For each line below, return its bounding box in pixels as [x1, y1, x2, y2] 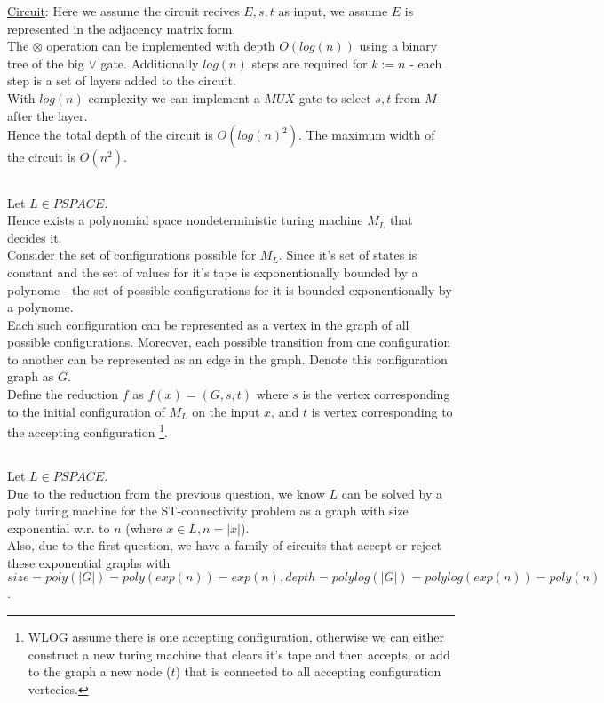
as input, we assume [278, 2, 388, 20]
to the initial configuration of [7, 402, 165, 420]
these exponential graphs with [7, 553, 171, 571]
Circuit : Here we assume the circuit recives [7, 2, 240, 20]
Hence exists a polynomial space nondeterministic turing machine [7, 211, 363, 229]
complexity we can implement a [88, 88, 260, 107]
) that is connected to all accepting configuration [175, 662, 441, 681]
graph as [7, 367, 54, 386]
